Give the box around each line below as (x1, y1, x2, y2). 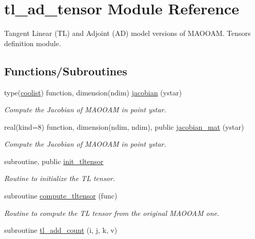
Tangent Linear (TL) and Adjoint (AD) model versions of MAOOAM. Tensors (4, 28, 251, 38)
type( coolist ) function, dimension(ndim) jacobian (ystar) (4, 87, 182, 97)
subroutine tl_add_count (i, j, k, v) (4, 225, 117, 235)
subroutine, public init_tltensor (4, 155, 104, 166)
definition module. (4, 37, 61, 48)
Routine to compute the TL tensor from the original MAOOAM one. (4, 207, 220, 218)
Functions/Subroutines (4, 63, 127, 78)
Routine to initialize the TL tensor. (4, 173, 115, 184)
